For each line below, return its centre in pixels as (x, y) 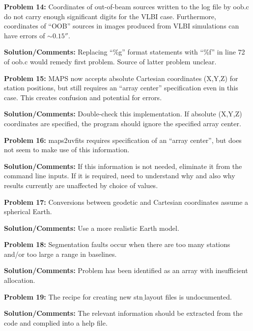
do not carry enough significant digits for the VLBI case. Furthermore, (110, 16)
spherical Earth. (28, 211)
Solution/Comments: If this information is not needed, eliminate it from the (123, 166)
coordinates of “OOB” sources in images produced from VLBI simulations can (122, 26)
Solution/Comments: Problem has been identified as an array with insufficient (126, 270)
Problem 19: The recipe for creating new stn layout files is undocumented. (118, 296)
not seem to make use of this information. (67, 150)
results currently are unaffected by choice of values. (81, 185)
